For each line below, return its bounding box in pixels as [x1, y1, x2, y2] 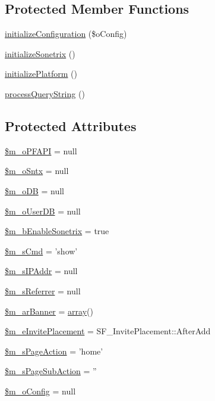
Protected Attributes [5, 116, 137, 135]
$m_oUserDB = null [5, 204, 81, 217]
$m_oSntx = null [5, 164, 69, 177]
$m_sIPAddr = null [5, 265, 78, 277]
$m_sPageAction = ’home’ [5, 344, 103, 357]
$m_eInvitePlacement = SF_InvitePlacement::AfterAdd [5, 325, 211, 337]
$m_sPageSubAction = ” [5, 365, 97, 377]
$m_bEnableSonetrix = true [5, 225, 109, 237]
